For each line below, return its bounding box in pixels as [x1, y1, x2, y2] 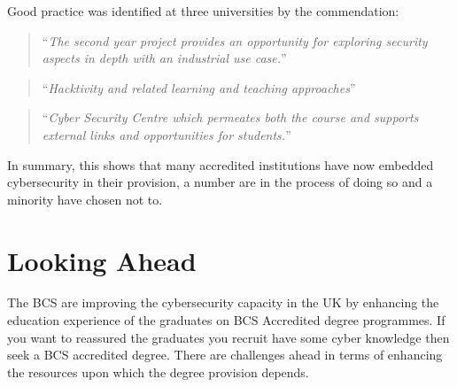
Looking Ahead [7, 242, 197, 278]
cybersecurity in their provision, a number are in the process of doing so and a [7, 173, 433, 191]
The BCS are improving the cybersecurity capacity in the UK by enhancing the [7, 293, 439, 312]
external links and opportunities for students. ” [42, 125, 291, 143]
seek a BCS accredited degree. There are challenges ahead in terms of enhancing [7, 345, 443, 364]
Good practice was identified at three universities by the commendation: [7, 2, 399, 19]
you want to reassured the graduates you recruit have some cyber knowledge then [7, 328, 450, 346]
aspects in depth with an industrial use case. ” [42, 49, 287, 67]
